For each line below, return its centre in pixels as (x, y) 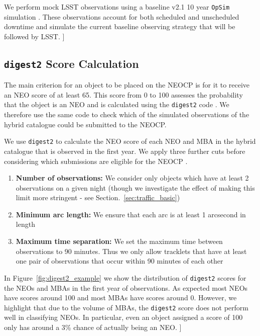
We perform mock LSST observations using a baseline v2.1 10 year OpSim (117, 7)
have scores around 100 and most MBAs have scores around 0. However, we (120, 298)
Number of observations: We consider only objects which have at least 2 (132, 178)
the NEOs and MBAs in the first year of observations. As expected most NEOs (126, 287)
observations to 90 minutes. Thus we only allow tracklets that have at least (131, 251)
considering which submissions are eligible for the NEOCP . (96, 161)
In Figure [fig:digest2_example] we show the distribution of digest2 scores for (125, 277)
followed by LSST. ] (34, 36)
